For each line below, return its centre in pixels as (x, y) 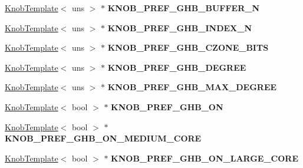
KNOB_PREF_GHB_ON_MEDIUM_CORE (103, 138)
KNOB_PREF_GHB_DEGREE (177, 67)
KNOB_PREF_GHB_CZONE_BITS (188, 47)
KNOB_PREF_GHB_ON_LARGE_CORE (205, 158)
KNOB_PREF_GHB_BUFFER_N (184, 8)
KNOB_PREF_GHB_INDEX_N (180, 27)
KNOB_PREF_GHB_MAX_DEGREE (192, 87)
